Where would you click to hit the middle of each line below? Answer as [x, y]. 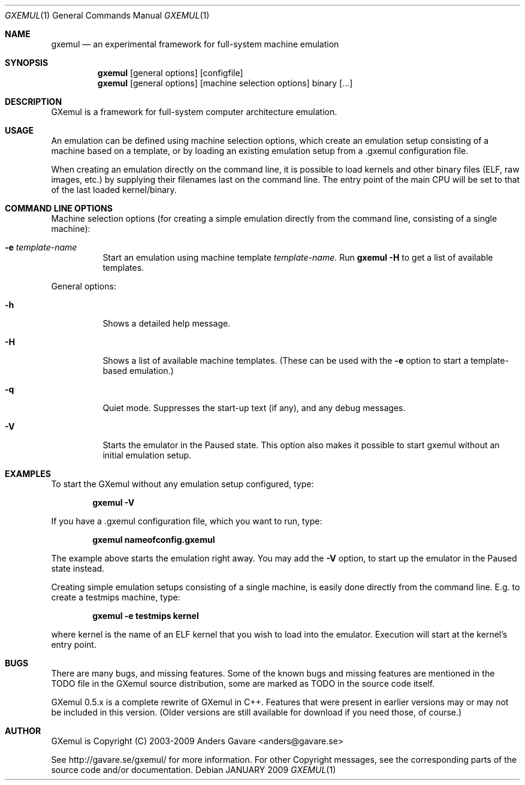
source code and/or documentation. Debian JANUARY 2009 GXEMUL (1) [194, 770]
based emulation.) [138, 371]
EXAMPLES [28, 474]
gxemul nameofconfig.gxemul [154, 540]
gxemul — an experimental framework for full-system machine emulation [195, 44]
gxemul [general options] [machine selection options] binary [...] [225, 83]
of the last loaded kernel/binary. [114, 190]
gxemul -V [114, 502]
